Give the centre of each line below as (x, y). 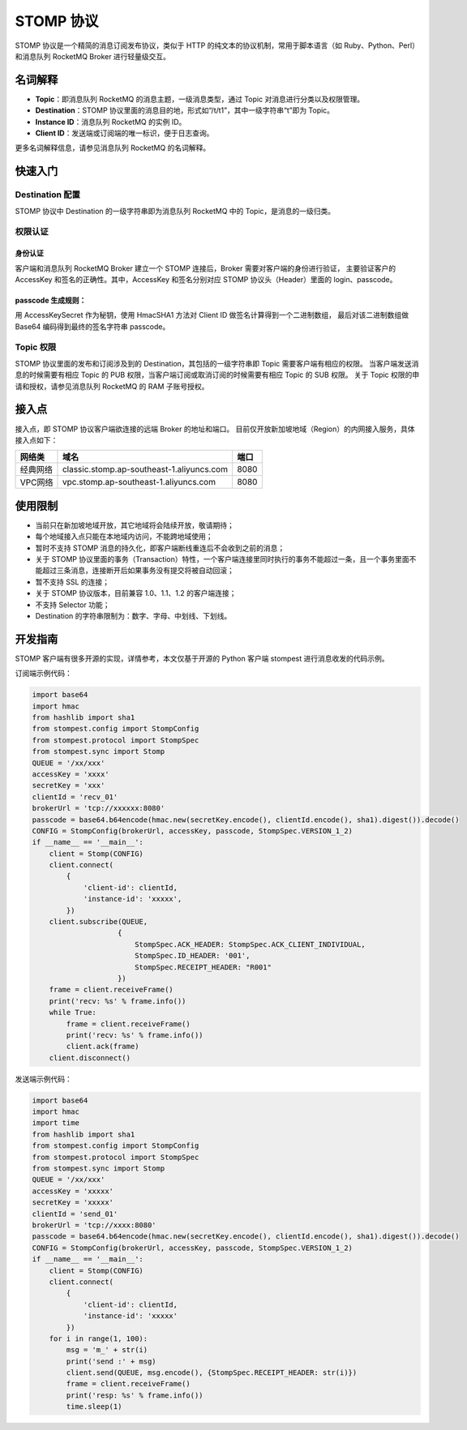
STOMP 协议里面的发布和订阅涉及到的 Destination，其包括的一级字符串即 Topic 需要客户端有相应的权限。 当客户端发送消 (217, 363)
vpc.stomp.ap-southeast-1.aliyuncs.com (139, 482)
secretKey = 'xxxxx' (73, 1203)
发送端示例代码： (43, 1079)
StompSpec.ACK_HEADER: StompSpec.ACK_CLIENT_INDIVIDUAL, (250, 944)
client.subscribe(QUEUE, (99, 922)
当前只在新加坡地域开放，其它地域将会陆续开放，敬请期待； (135, 525)
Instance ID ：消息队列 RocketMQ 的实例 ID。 (111, 122)
